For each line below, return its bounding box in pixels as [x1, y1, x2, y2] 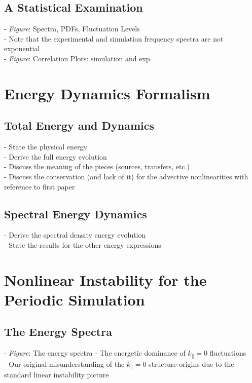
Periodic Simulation [4, 289, 145, 310]
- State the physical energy [4, 141, 87, 152]
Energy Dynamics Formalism [4, 83, 210, 103]
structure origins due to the [149, 358, 234, 369]
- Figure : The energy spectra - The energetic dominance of [4, 348, 186, 358]
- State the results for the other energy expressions [4, 239, 161, 250]
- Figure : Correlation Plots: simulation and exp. [4, 53, 152, 63]
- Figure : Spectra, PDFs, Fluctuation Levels [4, 23, 140, 34]
